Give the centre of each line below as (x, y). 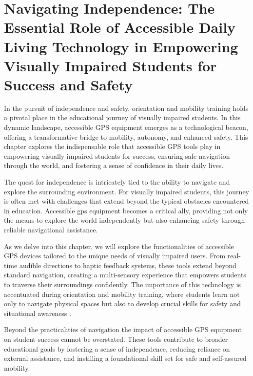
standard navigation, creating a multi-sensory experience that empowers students (125, 275)
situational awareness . (38, 313)
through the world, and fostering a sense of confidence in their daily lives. (114, 165)
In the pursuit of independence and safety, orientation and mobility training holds (126, 108)
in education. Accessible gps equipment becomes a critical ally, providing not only (126, 210)
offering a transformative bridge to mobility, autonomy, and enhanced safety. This (126, 136)
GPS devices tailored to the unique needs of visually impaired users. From (115, 256)
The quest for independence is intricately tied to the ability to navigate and (117, 182)
